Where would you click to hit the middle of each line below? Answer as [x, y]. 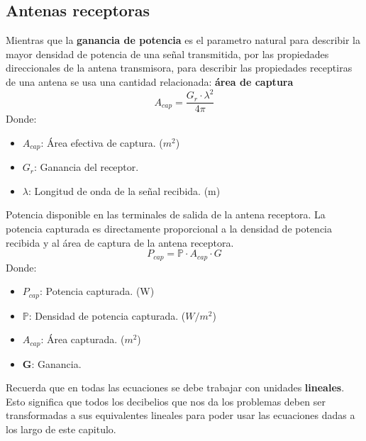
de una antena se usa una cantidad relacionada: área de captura [150, 81]
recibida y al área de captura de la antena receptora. [120, 242]
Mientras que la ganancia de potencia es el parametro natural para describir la [183, 40]
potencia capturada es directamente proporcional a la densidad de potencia [169, 228]
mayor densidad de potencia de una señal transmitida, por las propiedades [167, 54]
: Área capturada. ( [83, 339]
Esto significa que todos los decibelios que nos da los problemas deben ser [166, 401]
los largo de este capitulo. [61, 429]
